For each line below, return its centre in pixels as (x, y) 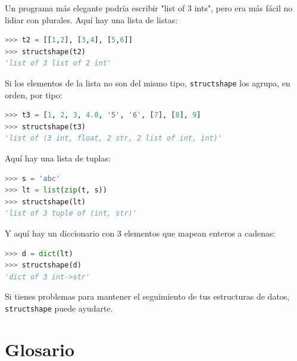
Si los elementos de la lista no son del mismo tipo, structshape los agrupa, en (148, 83)
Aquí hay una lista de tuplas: (58, 158)
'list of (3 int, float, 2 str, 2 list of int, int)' (114, 139)
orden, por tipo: (34, 94)
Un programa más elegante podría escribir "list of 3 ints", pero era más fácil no (149, 8)
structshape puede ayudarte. (59, 308)
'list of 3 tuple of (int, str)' (71, 214)
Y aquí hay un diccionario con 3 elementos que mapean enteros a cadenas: (140, 233)
